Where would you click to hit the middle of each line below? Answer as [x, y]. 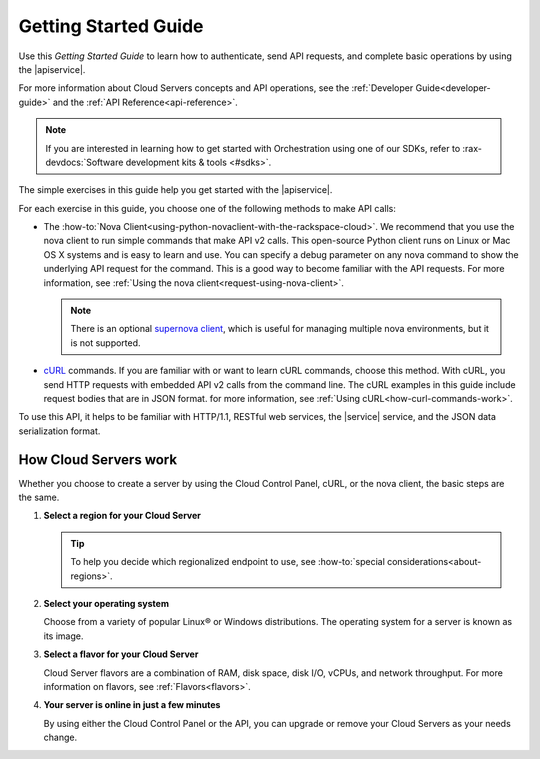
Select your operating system [106, 603]
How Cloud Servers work [98, 459]
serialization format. [59, 431]
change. [60, 737]
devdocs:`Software [84, 162]
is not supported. [105, 342]
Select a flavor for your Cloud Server [121, 654]
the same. [39, 497]
